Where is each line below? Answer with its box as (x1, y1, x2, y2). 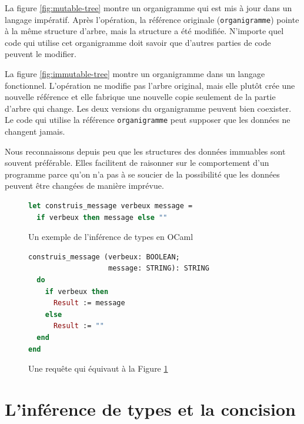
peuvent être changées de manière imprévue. (5, 179, 164, 192)
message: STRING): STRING (108, 264, 209, 273)
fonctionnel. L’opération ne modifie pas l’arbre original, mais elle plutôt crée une (5, 79, 295, 91)
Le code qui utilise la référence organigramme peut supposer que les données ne (5, 113, 290, 126)
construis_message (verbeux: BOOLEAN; (28, 252, 180, 261)
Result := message (53, 299, 125, 308)
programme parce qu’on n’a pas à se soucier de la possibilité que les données (5, 168, 280, 180)
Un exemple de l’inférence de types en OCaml (28, 231, 193, 243)
